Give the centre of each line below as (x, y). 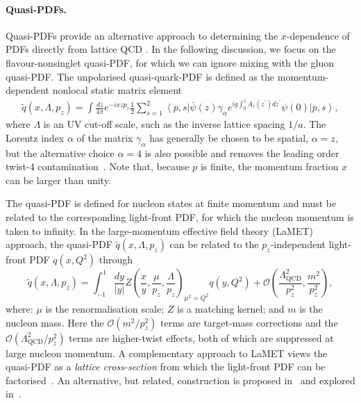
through (116, 260)
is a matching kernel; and (231, 309)
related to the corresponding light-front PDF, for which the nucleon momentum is (180, 217)
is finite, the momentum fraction (269, 166)
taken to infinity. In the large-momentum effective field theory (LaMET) (160, 230)
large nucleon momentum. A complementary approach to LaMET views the (167, 353)
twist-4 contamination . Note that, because (98, 166)
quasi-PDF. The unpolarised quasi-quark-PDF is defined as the (140, 76)
